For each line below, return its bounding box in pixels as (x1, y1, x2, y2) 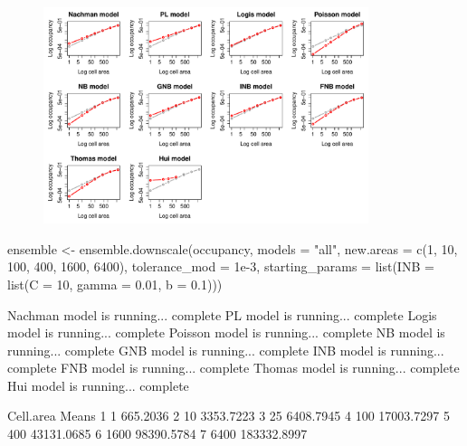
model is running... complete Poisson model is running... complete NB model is (7, 323, 445, 342)
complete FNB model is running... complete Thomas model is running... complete (7, 358, 460, 377)
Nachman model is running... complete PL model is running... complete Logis (7, 305, 437, 324)
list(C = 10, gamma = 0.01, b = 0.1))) (7, 274, 223, 293)
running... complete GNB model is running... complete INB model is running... (7, 340, 444, 359)
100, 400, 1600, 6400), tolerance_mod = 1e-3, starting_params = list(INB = (7, 257, 434, 276)
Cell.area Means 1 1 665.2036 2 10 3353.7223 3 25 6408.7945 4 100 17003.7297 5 (7, 406, 450, 425)
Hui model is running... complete (7, 375, 189, 394)
